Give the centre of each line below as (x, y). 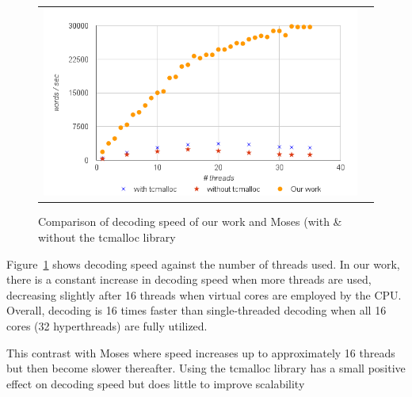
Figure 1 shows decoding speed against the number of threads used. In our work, (203, 263)
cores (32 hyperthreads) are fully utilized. (107, 325)
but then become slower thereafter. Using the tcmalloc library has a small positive (206, 368)
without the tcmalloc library (107, 237)
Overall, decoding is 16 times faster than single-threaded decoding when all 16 (196, 310)
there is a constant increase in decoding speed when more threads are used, (189, 279)
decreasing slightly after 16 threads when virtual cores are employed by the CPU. (204, 294)
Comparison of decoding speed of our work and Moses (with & (190, 221)
